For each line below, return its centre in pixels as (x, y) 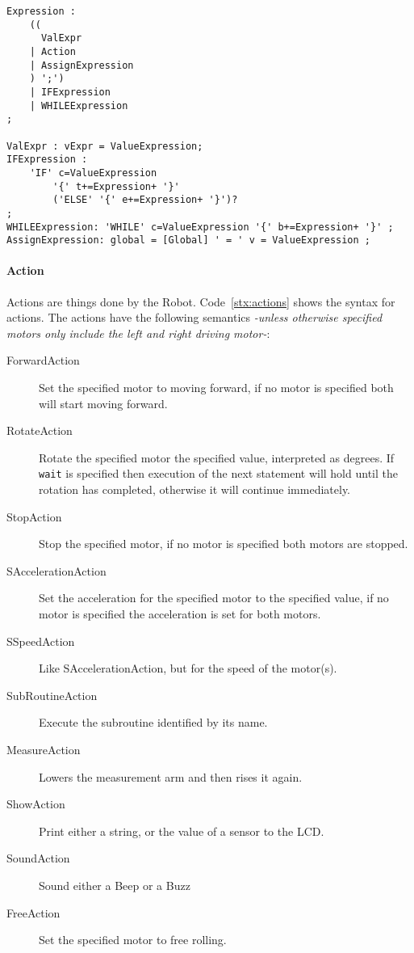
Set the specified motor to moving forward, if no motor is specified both (216, 387)
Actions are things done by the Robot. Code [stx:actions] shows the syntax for (201, 301)
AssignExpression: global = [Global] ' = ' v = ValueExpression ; (189, 240)
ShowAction (36, 804)
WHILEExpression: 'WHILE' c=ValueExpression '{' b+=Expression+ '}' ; (200, 227)
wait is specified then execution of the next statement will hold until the (218, 473)
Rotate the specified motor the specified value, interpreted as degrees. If (217, 457)
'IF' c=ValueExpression (93, 173)
